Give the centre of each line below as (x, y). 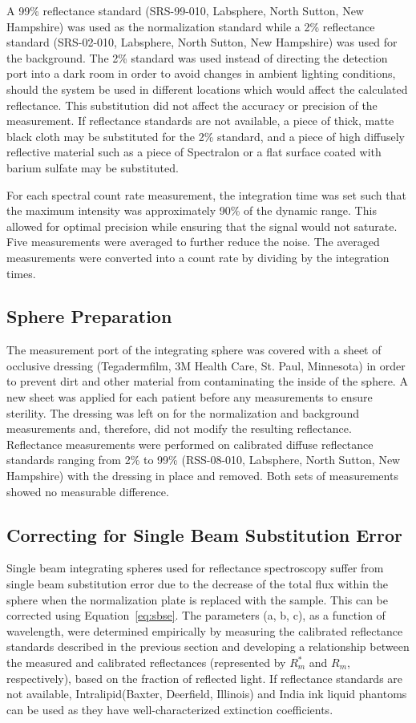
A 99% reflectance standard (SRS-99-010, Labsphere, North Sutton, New (185, 10)
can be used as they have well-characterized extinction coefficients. (170, 709)
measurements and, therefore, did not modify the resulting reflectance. (179, 428)
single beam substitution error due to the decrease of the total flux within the (198, 584)
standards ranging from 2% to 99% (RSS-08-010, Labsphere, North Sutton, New (204, 460)
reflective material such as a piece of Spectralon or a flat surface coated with (194, 152)
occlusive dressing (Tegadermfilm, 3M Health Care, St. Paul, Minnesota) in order (206, 365)
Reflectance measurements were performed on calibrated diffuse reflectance (190, 444)
